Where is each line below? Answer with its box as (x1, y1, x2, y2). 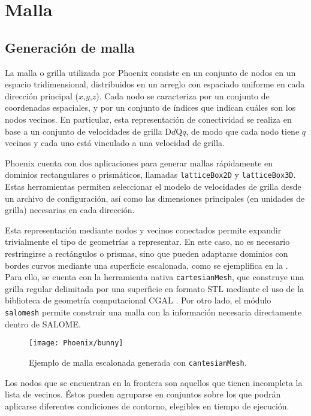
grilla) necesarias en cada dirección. (5, 204, 135, 216)
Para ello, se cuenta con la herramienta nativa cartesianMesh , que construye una (5, 271, 304, 283)
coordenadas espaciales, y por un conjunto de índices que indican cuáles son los (5, 101, 296, 114)
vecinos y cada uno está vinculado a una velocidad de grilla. (5, 136, 225, 149)
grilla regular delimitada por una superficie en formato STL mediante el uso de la (5, 282, 304, 294)
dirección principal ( (5, 89, 78, 102)
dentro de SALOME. (5, 317, 81, 330)
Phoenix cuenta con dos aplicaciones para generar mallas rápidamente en (5, 156, 273, 169)
